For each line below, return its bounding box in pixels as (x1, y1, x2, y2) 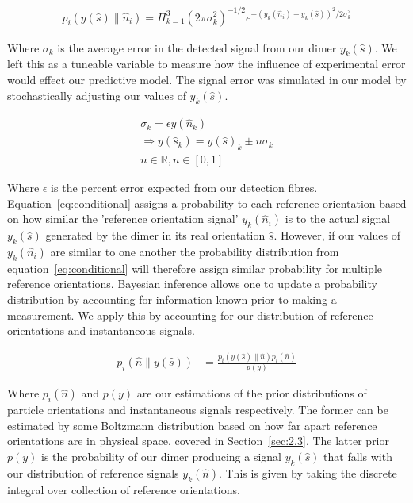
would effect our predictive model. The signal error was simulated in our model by (7, 71, 407, 87)
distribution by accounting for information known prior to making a (7, 290, 337, 307)
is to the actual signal (285, 210, 391, 227)
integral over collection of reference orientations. (7, 481, 240, 497)
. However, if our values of (273, 227, 401, 244)
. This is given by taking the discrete (218, 464, 397, 481)
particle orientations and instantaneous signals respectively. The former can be (7, 401, 388, 418)
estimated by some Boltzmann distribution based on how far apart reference (7, 417, 377, 433)
